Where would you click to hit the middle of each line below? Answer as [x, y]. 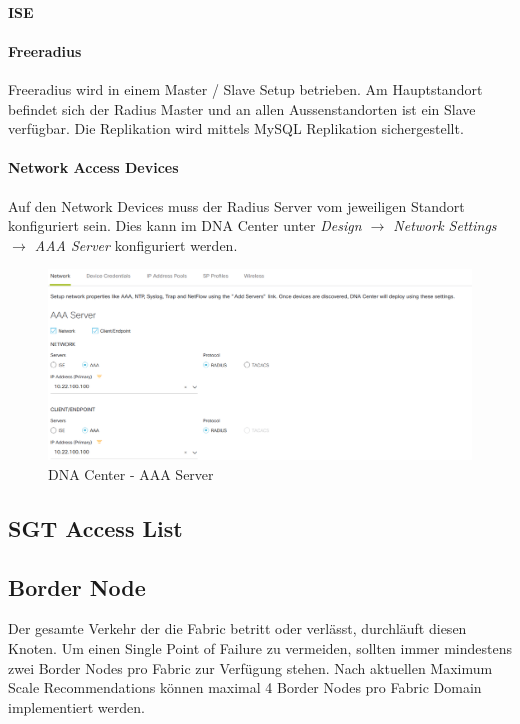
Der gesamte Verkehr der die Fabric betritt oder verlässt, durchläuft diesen [237, 628]
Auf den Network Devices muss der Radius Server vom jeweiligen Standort [236, 205]
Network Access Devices [93, 167]
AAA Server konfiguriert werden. [136, 244]
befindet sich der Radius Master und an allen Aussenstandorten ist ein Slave [242, 108]
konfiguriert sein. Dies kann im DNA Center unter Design [185, 225]
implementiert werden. [76, 706]
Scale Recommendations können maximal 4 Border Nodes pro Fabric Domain [245, 687]
